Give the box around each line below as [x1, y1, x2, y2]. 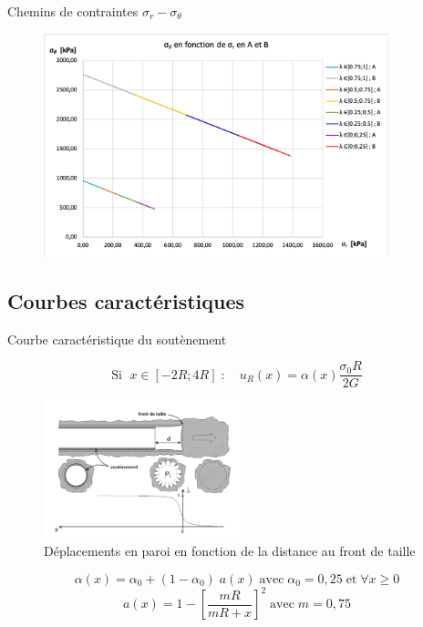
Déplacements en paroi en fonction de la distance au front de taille [44, 541, 416, 560]
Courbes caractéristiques [7, 287, 245, 315]
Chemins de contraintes [7, 2, 139, 20]
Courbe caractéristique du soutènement [7, 329, 227, 348]
